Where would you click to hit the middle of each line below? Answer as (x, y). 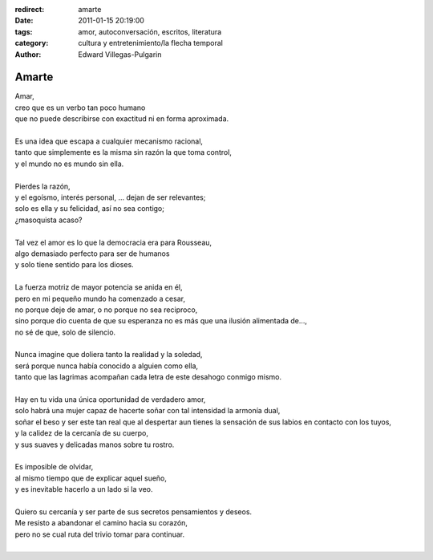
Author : (28, 54)
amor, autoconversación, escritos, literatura (150, 31)
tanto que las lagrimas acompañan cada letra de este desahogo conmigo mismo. (148, 377)
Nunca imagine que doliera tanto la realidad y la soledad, (109, 355)
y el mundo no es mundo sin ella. (69, 164)
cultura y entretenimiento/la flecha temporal (151, 43)
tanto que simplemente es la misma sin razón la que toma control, (123, 152)
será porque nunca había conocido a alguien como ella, (107, 366)
